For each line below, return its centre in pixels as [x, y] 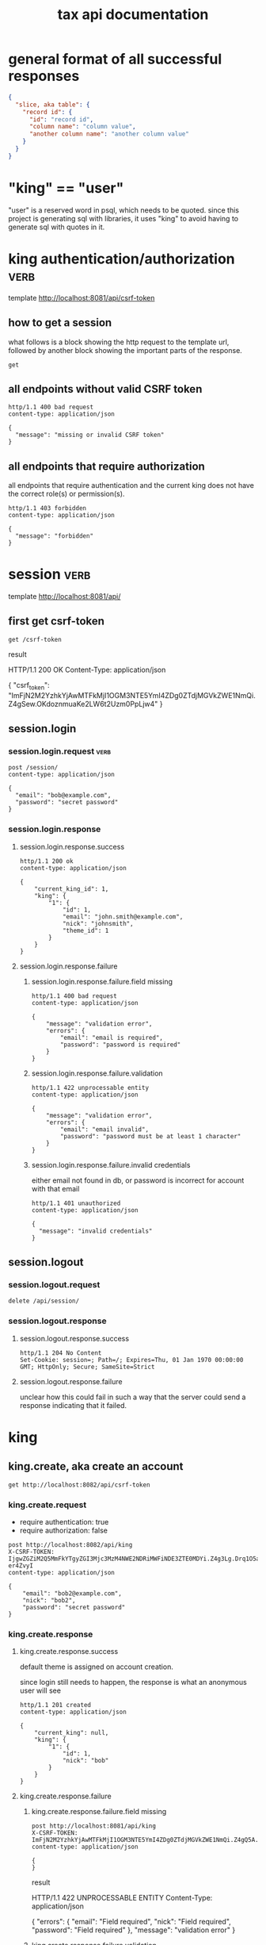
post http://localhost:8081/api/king [94, 1826]
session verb [49, 575]
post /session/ [33, 768]
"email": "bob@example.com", [63, 796]
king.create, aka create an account [96, 1466]
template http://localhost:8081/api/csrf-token [82, 297]
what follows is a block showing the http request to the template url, [119, 342]
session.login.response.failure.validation [97, 1073]
